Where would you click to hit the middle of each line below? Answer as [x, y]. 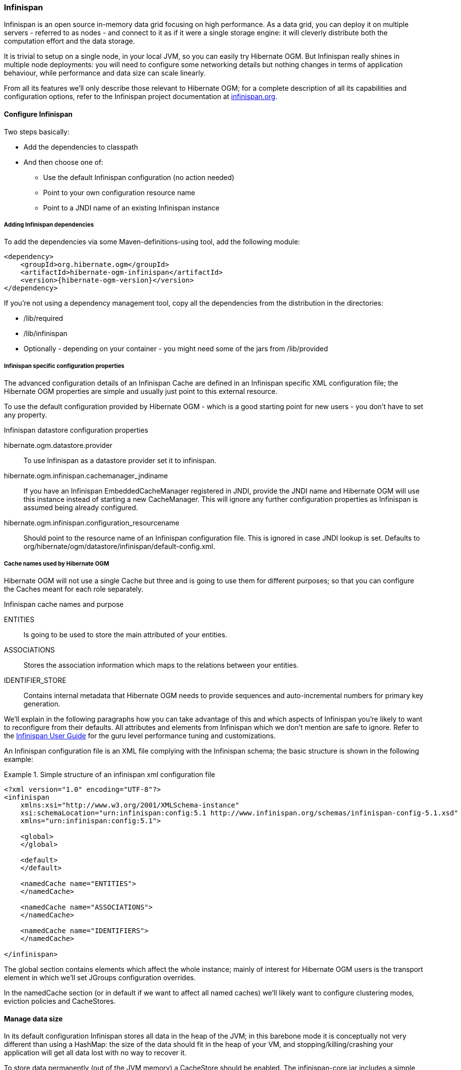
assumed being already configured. [81, 508]
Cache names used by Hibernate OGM [57, 563]
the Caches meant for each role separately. [74, 589]
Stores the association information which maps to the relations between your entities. [161, 665]
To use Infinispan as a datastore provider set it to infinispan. [120, 461]
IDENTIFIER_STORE [35, 680]
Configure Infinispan [38, 114]
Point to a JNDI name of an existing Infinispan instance [131, 208]
